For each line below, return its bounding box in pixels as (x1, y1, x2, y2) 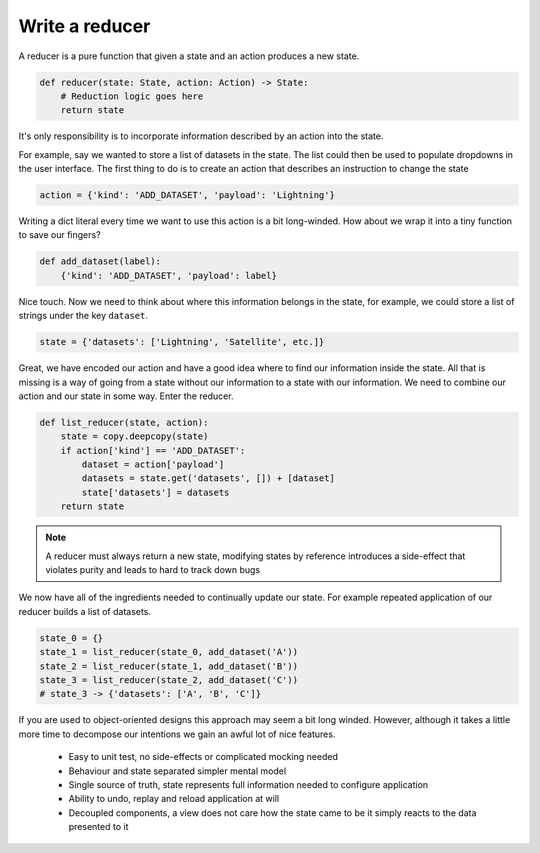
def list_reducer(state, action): (39, 416, 209, 428)
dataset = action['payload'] (81, 459, 225, 470)
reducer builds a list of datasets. (18, 605, 152, 617)
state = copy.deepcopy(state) (60, 431, 209, 442)
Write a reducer (18, 15, 151, 37)
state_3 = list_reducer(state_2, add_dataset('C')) (39, 674, 299, 685)
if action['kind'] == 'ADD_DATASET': (60, 445, 246, 456)
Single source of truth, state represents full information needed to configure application (68, 778, 429, 790)
